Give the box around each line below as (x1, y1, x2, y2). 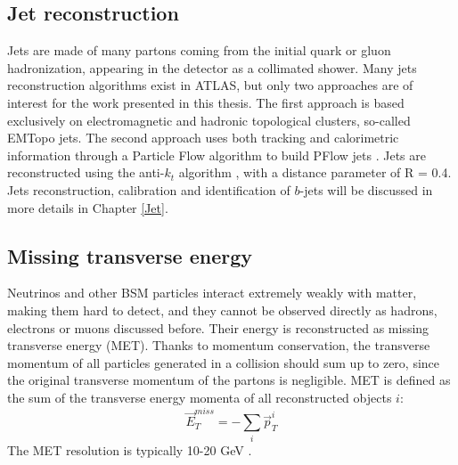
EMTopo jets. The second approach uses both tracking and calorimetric (7, 128, 399, 147)
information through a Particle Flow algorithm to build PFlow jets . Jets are (7, 145, 426, 164)
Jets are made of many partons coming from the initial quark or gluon (7, 41, 391, 60)
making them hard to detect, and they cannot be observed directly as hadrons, (7, 300, 438, 319)
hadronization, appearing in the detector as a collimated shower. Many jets (7, 58, 417, 77)
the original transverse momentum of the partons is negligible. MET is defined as (7, 371, 451, 389)
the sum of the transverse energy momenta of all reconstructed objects (7, 387, 392, 406)
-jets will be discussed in (299, 180, 433, 199)
